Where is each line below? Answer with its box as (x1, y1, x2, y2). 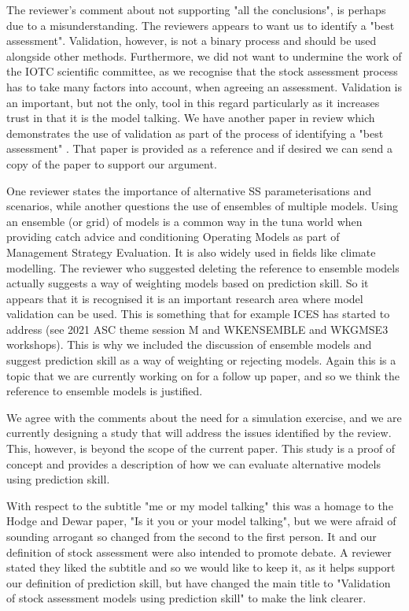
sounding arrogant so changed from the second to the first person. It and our (6, 528, 377, 544)
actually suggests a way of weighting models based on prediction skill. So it (6, 275, 369, 291)
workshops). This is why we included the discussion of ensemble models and (6, 336, 372, 353)
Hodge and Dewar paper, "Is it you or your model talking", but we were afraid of (6, 513, 396, 529)
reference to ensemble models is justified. (6, 383, 203, 399)
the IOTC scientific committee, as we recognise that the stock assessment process (6, 63, 398, 80)
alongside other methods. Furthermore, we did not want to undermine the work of (6, 47, 402, 64)
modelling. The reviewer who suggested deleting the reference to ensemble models (6, 259, 400, 276)
